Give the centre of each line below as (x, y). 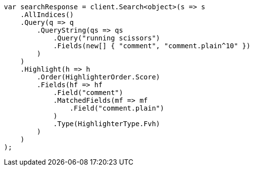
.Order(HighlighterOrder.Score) (98, 77)
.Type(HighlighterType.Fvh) (107, 124)
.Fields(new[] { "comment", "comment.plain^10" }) (152, 46)
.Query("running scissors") (107, 38)
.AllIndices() (47, 15)
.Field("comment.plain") (117, 108)
